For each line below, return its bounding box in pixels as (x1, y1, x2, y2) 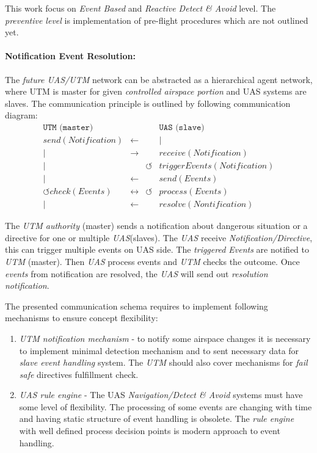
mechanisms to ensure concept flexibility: (5, 311, 158, 324)
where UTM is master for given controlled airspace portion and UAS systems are (5, 85, 307, 98)
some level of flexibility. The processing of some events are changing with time (19, 400, 312, 413)
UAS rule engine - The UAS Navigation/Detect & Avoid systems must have (19, 388, 303, 401)
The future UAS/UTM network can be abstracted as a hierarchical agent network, (5, 73, 313, 85)
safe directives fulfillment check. (19, 368, 139, 380)
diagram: (5, 109, 38, 121)
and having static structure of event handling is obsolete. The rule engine (19, 412, 294, 425)
